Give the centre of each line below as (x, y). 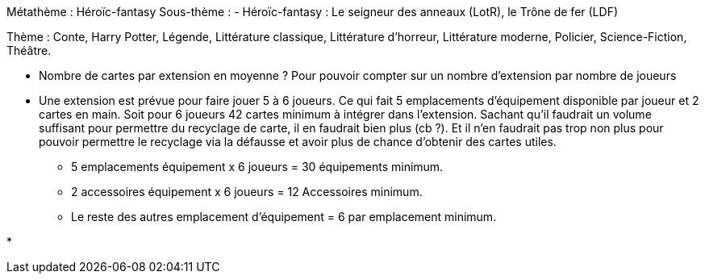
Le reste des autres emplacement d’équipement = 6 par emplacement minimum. (284, 217)
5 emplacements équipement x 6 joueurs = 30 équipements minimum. (257, 167)
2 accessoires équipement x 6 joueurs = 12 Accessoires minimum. (247, 192)
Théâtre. (29, 50)
